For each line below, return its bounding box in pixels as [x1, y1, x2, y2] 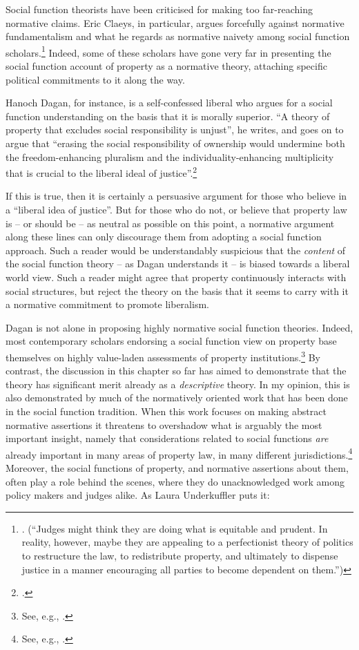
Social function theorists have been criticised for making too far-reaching [6, 2, 313, 16]
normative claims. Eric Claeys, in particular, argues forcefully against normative [6, 15, 345, 30]
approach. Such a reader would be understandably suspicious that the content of [6, 242, 346, 257]
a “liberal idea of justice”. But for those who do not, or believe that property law [6, 202, 347, 217]
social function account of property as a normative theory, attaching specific [6, 59, 327, 73]
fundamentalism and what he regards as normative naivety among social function [6, 29, 350, 44]
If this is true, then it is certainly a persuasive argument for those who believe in [6, 189, 347, 203]
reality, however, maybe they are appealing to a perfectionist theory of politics [21, 535, 353, 549]
